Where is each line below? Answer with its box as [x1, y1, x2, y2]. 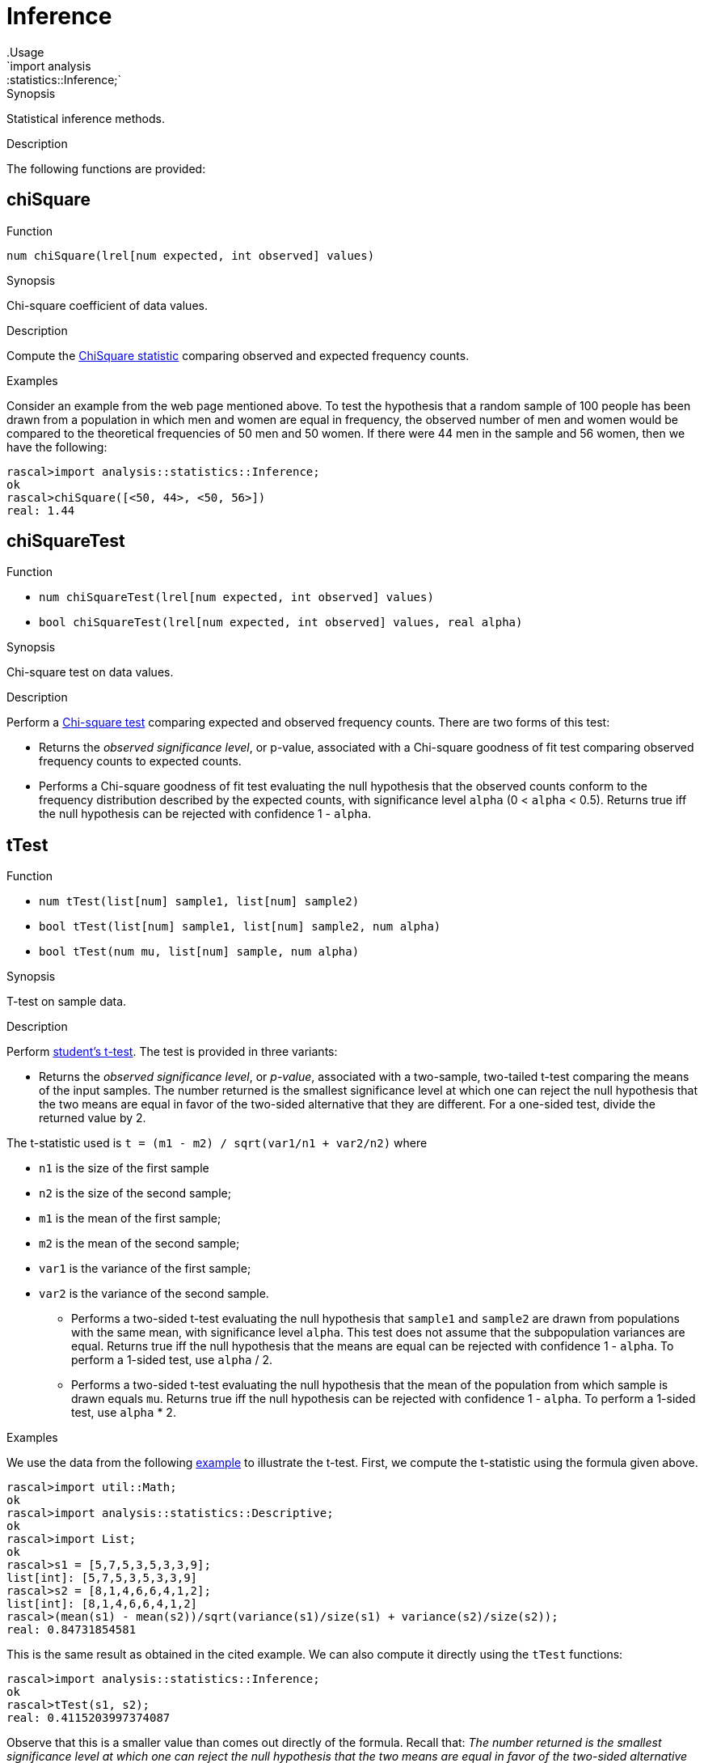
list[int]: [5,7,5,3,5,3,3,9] [6, 1571, 198, 1585]
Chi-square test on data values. [6, 665, 174, 680]
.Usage [6, 44, 44, 59]
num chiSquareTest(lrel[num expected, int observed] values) [39, 591, 434, 604]
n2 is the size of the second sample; [39, 1186, 231, 1201]
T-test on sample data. [6, 994, 127, 1009]
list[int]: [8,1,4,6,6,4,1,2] [6, 1597, 198, 1611]
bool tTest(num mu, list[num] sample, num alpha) [39, 945, 360, 959]
